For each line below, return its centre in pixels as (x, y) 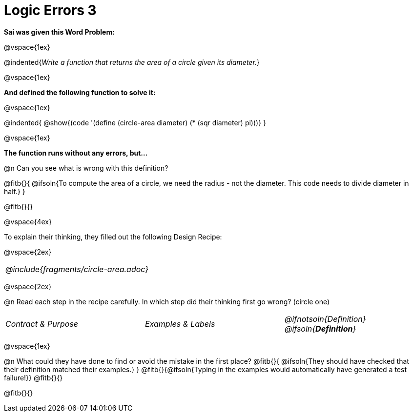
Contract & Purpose (42, 324)
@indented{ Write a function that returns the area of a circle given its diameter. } (132, 62)
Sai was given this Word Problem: (59, 32)
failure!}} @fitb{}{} (33, 377)
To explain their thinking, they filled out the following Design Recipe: (113, 237)
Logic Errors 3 (50, 10)
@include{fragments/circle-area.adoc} (77, 269)
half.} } (15, 191)
